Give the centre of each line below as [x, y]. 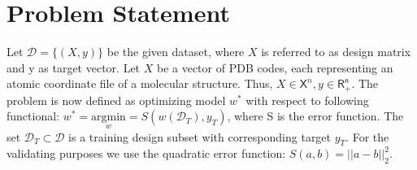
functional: [33, 116]
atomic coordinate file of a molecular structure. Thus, [140, 83]
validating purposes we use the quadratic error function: [146, 153]
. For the [367, 136]
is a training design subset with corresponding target [200, 136]
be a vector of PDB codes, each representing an [275, 67]
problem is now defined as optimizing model [116, 100]
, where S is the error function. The [315, 116]
